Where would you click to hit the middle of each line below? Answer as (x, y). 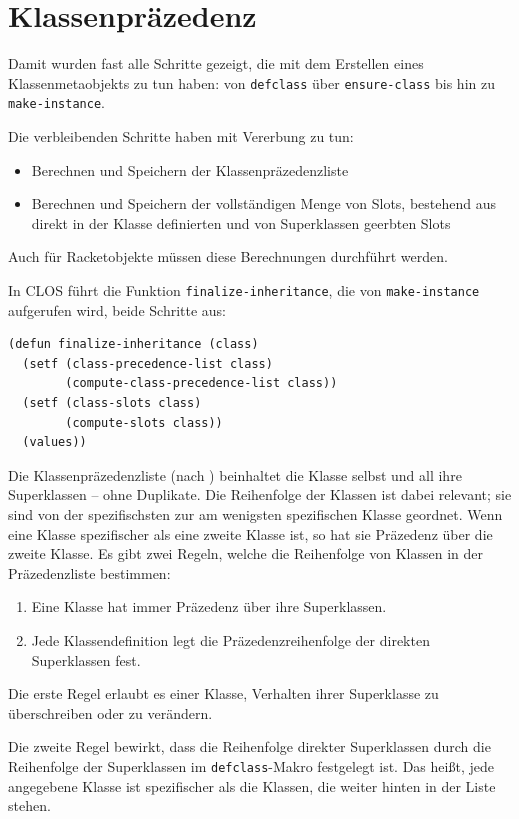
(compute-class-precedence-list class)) (201, 383)
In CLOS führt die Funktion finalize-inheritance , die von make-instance (244, 290)
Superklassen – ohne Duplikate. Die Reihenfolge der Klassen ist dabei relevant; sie (260, 494)
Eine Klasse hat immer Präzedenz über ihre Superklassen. (209, 606)
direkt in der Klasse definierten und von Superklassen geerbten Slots (241, 222)
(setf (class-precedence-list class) (147, 363)
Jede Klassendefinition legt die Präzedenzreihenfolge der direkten (230, 639)
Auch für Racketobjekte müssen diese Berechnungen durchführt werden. (228, 256)
